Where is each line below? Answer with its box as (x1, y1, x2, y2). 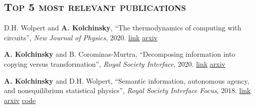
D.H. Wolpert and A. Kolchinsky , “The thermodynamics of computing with (4, 22, 242, 33)
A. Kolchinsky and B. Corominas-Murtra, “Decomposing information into (4, 49, 236, 59)
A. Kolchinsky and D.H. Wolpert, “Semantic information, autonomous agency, (4, 75, 250, 86)
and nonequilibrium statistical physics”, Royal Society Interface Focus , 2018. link (4, 85, 251, 96)
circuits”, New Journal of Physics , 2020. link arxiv (4, 32, 158, 42)
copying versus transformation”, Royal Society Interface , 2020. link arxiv (4, 58, 226, 69)
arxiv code (4, 95, 36, 105)
